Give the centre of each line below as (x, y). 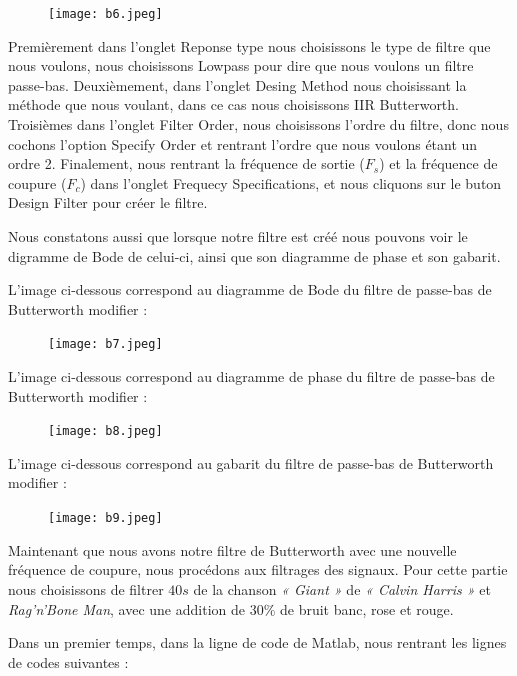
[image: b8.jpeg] (105, 431)
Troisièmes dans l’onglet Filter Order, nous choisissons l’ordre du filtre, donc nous (258, 124)
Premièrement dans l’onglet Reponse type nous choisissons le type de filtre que (249, 45)
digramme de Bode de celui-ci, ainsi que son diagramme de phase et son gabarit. (254, 255)
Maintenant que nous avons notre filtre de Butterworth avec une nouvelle (232, 549)
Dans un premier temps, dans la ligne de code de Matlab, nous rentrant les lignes (257, 642)
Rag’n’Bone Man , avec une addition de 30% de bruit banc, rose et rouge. (231, 608)
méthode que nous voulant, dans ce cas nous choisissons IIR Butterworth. (233, 104)
